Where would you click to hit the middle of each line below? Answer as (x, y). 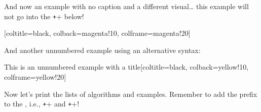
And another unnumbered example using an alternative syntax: (102, 50)
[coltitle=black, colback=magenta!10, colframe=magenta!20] (97, 33)
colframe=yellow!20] (35, 77)
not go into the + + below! (44, 16)
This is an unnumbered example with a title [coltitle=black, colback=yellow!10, (126, 67)
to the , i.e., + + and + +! (42, 104)
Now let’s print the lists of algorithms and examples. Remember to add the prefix (131, 94)
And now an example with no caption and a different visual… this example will (126, 6)
